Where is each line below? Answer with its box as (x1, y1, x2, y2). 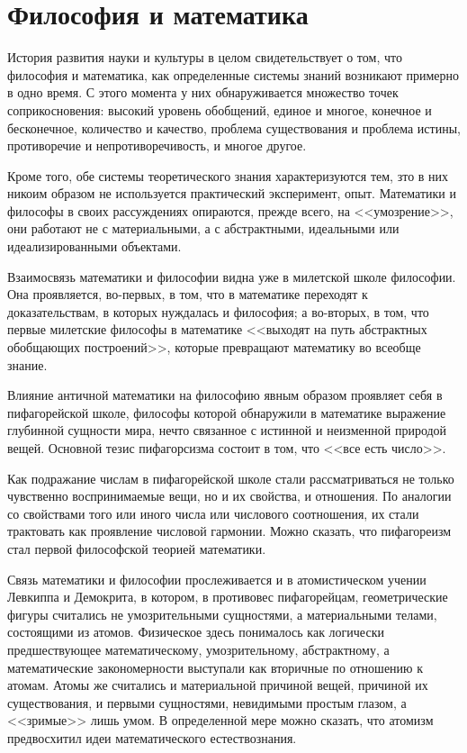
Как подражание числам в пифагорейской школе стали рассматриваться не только (7, 468, 454, 487)
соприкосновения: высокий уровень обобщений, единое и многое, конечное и (7, 100, 432, 119)
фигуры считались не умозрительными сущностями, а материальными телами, (7, 604, 437, 623)
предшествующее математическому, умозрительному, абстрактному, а (7, 640, 390, 658)
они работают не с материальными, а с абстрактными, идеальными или (7, 219, 400, 238)
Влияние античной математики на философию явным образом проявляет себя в (7, 386, 443, 404)
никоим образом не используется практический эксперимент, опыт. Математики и (7, 184, 456, 203)
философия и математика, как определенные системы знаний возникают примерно (7, 65, 460, 84)
